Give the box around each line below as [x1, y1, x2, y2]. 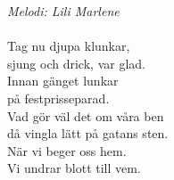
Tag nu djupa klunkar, [7, 37, 130, 55]
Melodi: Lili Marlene [7, 2, 120, 20]
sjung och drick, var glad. [7, 53, 145, 72]
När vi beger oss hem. [7, 141, 127, 160]
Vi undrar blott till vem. [7, 159, 141, 177]
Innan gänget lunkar [7, 71, 119, 90]
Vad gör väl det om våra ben [7, 106, 164, 125]
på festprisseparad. [7, 88, 110, 107]
